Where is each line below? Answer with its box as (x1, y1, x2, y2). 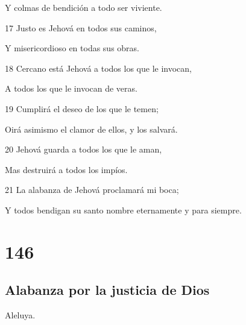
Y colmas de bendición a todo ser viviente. (5, 1, 162, 13)
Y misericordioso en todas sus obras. (5, 42, 140, 54)
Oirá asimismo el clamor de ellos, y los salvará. (5, 122, 178, 135)
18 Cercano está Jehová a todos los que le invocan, (5, 62, 192, 74)
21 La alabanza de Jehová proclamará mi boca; (5, 183, 179, 196)
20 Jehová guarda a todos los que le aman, (5, 143, 162, 156)
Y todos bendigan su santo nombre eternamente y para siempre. (5, 203, 242, 216)
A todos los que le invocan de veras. (5, 82, 137, 95)
